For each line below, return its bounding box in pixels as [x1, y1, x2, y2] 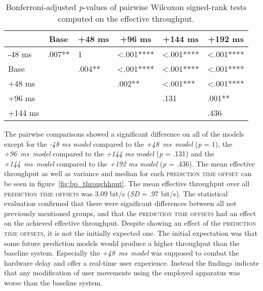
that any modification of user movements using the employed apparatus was [4, 267, 240, 278]
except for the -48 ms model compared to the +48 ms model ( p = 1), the [4, 138, 233, 149]
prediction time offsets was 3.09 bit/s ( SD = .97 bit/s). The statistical [4, 188, 228, 198]
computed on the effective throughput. [58, 13, 195, 24]
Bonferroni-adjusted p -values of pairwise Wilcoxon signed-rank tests [6, 1, 247, 13]
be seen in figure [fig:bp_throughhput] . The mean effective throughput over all [4, 178, 250, 188]
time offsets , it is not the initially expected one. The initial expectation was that [4, 227, 257, 238]
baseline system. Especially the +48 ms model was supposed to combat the [4, 247, 239, 258]
